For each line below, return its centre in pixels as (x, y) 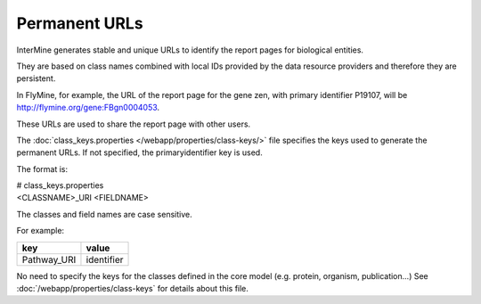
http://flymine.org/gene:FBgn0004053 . (88, 108)
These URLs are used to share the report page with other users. (134, 124)
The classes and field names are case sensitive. (104, 214)
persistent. (36, 78)
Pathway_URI (49, 259)
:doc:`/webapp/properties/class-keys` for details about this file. (133, 289)
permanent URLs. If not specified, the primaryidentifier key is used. (139, 152)
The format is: (42, 168)
